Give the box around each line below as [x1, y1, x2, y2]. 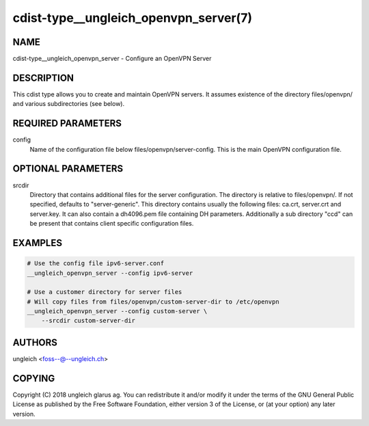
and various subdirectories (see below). [12, 100, 125, 108]
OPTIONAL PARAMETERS [12, 163, 124, 174]
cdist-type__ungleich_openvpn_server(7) [12, 10, 253, 25]
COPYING [12, 373, 55, 384]
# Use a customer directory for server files [27, 288, 182, 296]
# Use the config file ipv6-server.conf [27, 260, 164, 267]
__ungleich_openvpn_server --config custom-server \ [27, 308, 208, 315]
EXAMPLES [12, 237, 63, 249]
